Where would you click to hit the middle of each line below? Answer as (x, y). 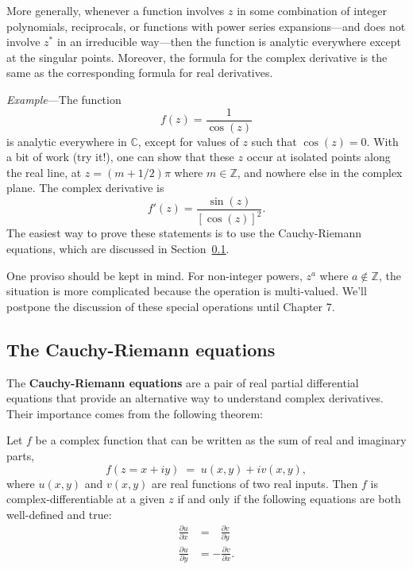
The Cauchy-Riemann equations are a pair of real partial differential (183, 382)
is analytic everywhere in (67, 141)
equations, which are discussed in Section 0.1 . (118, 248)
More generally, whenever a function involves (116, 10)
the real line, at (44, 172)
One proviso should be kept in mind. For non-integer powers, (154, 275)
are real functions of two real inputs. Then (255, 483)
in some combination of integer (312, 10)
